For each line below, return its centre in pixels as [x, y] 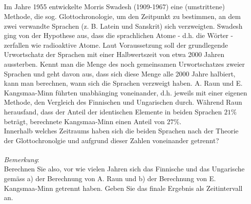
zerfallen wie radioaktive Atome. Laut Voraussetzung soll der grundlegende [116, 45]
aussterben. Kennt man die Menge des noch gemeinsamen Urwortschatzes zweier [125, 64]
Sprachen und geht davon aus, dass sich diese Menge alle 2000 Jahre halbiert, [120, 73]
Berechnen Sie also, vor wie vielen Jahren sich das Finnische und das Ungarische [124, 169]
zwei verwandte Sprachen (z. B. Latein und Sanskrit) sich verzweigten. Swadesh [123, 26]
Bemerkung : [22, 159]
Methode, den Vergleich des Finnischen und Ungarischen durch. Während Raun [123, 102]
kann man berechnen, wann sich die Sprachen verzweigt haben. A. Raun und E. [123, 83]
